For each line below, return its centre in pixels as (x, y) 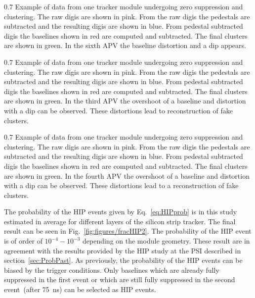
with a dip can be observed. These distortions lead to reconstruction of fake (118, 110)
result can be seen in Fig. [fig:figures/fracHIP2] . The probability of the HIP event (128, 231)
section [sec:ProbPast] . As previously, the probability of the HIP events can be (123, 260)
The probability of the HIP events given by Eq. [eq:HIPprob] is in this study (121, 212)
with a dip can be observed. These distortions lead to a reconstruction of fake (121, 185)
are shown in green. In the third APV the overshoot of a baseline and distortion (125, 101)
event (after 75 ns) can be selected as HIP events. (80, 289)
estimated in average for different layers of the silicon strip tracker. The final (120, 221)
